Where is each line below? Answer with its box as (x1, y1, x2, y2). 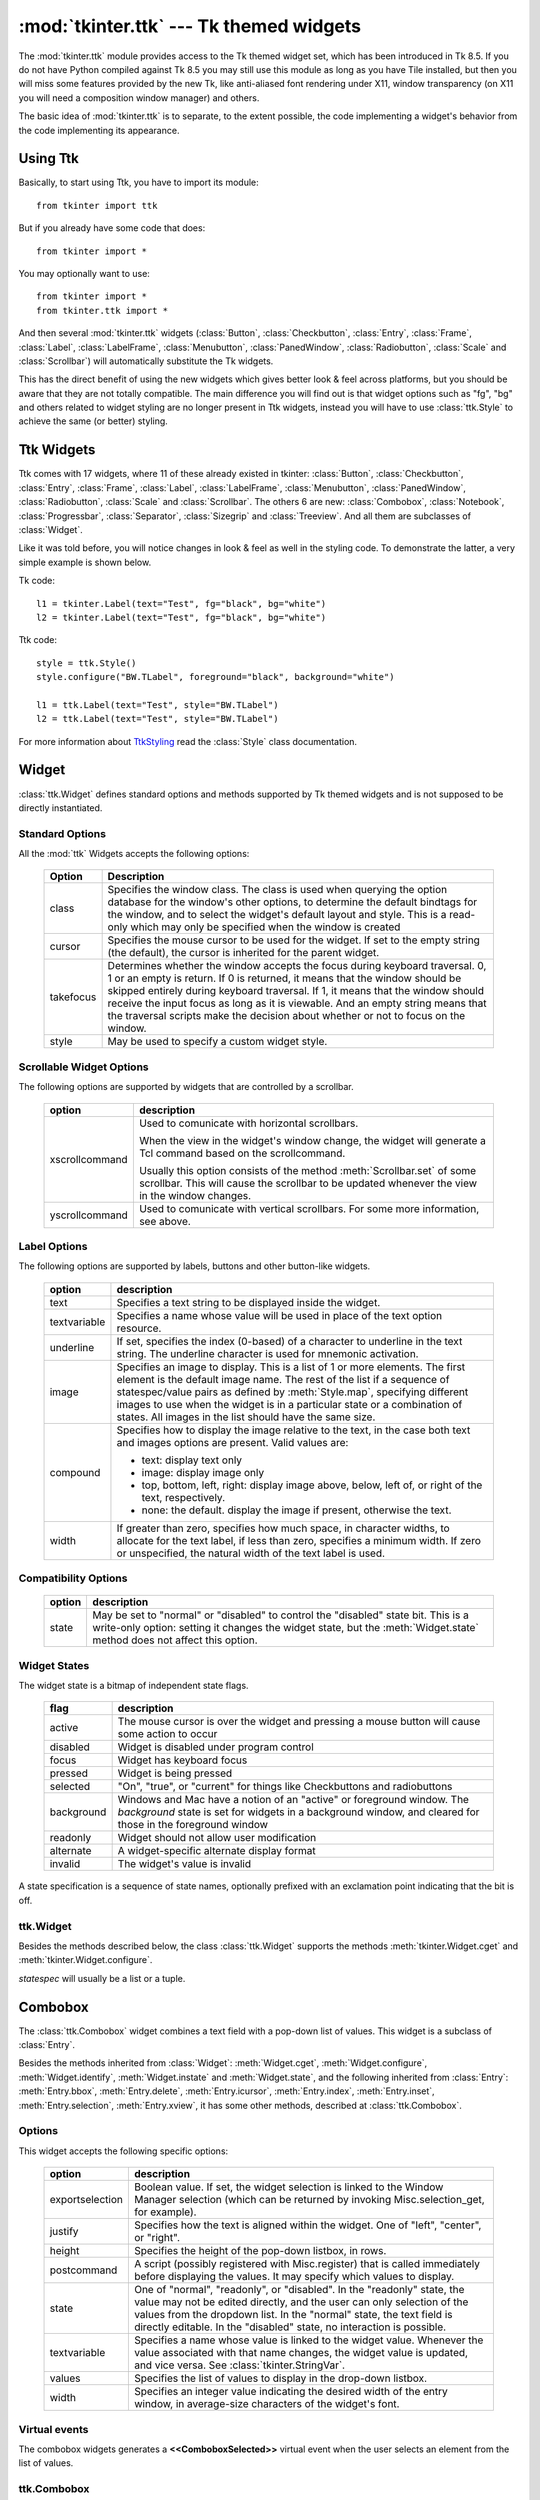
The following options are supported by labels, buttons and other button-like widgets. (18, 1260, 371, 1272)
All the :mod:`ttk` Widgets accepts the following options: (18, 848, 250, 860)
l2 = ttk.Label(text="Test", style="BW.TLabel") (36, 713, 279, 725)
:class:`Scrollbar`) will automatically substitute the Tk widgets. (18, 355, 274, 367)
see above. (138, 1214, 192, 1228)
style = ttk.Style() (36, 657, 137, 669)
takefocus (49, 990, 97, 1004)
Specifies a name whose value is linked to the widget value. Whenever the (133, 2333, 484, 2347)
